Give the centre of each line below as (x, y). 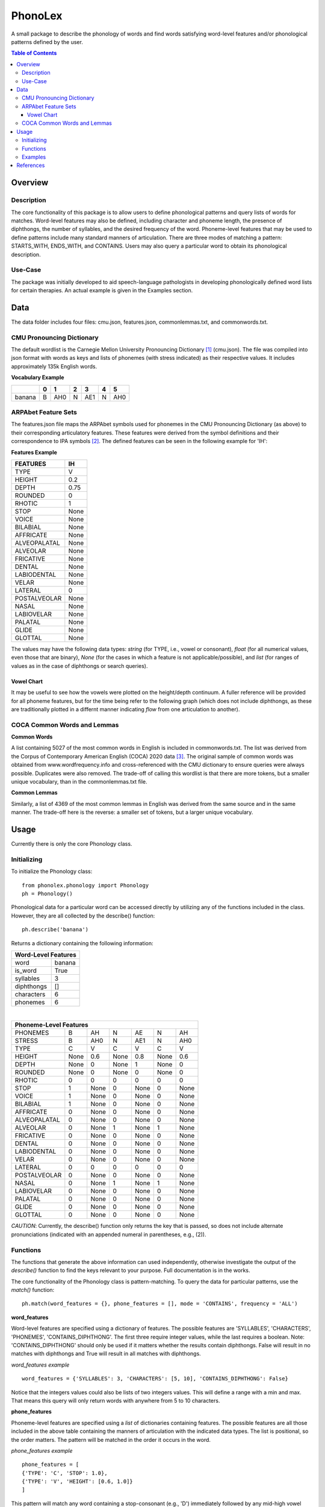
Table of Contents (34, 53)
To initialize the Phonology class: (52, 872)
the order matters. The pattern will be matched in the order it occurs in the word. (111, 1439)
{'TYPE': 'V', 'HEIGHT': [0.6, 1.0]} (78, 1482)
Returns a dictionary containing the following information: (82, 943)
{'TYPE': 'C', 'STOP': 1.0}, (65, 1473)
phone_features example (42, 1450)
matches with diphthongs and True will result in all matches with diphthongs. (106, 1354)
